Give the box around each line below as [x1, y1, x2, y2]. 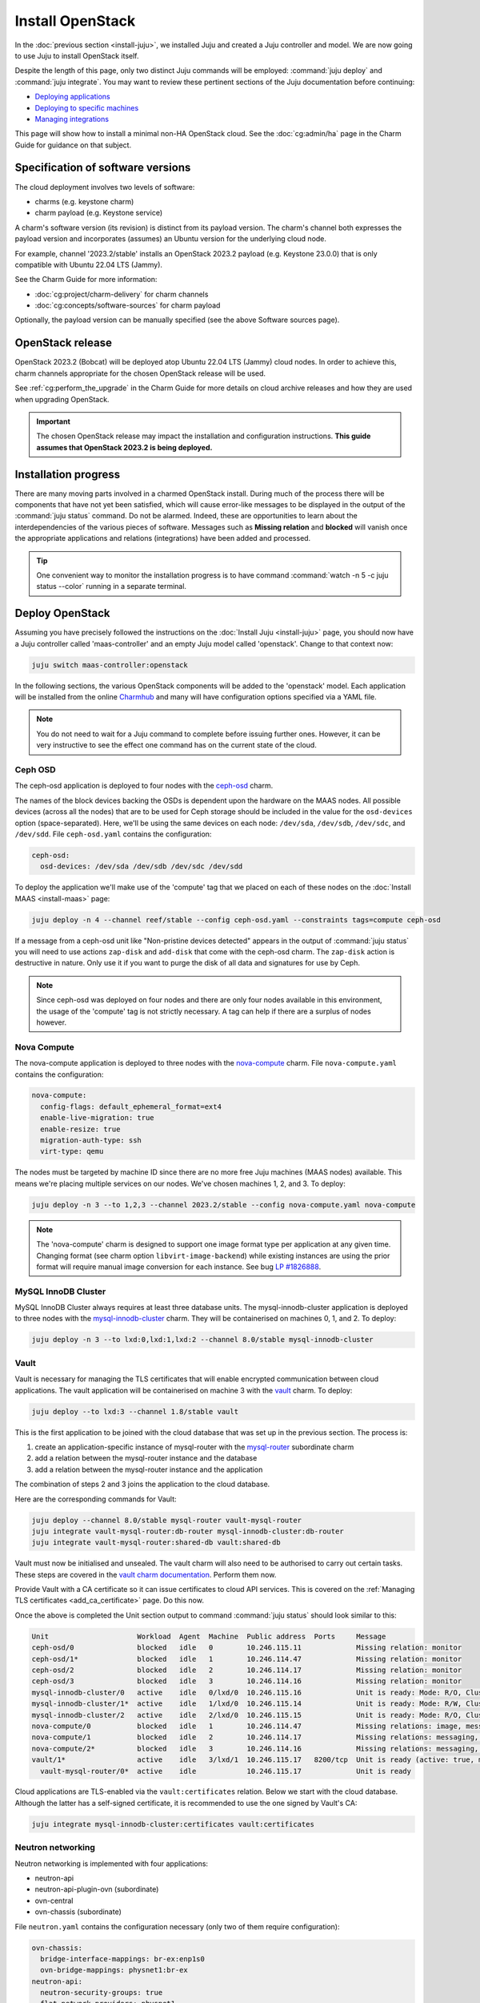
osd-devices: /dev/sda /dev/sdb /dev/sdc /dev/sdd [40, 862, 243, 871]
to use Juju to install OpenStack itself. [14, 50, 139, 60]
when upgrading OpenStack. [14, 394, 110, 404]
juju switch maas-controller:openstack [31, 660, 188, 669]
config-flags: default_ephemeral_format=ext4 [40, 1102, 222, 1111]
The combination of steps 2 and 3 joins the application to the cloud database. [14, 1479, 270, 1489]
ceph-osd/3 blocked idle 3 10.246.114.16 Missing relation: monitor [31, 1677, 462, 1686]
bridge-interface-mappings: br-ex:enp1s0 [40, 1954, 206, 1963]
